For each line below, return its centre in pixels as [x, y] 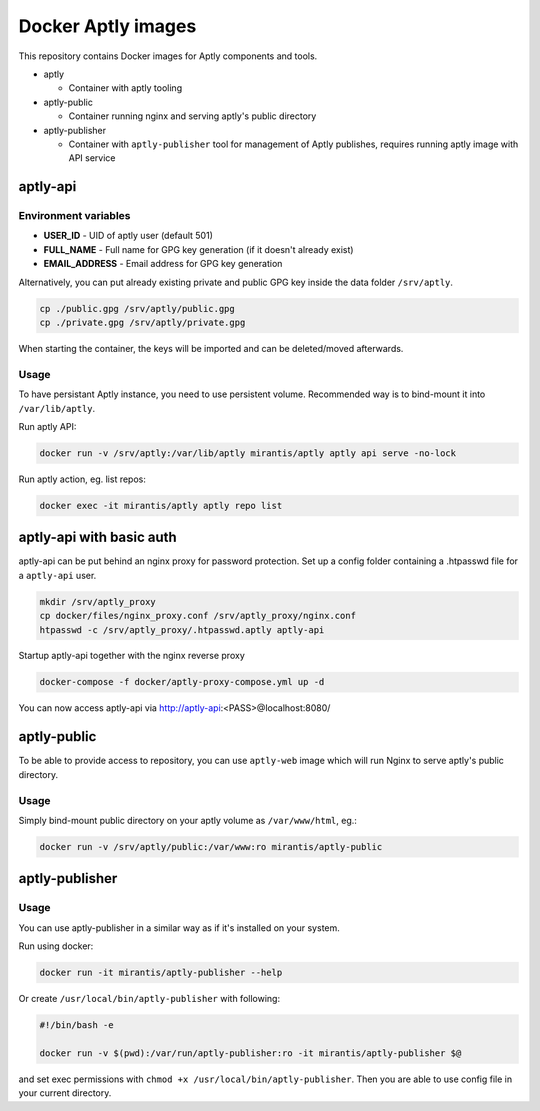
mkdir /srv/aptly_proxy [98, 601]
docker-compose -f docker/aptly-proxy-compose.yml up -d [182, 682]
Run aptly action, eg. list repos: [82, 479]
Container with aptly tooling [125, 88]
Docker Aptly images [107, 26]
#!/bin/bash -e [76, 1024]
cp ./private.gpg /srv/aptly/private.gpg [142, 322]
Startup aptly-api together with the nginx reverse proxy [131, 656]
